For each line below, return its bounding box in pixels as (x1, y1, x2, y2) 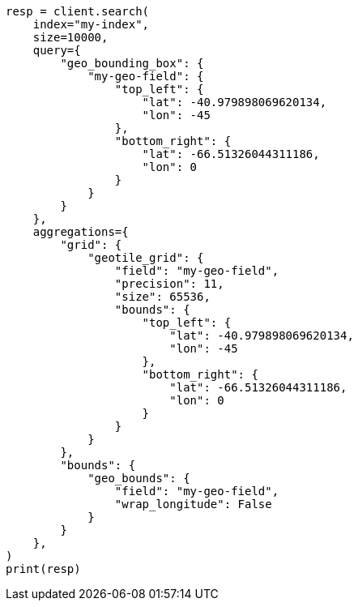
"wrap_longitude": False (114, 498, 272, 511)
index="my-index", (32, 18, 150, 31)
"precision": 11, (114, 277, 224, 290)
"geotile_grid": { (87, 251, 204, 264)
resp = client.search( (6, 5, 150, 18)
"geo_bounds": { (87, 472, 190, 485)
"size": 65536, (114, 290, 211, 303)
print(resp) (6, 562, 81, 575)
